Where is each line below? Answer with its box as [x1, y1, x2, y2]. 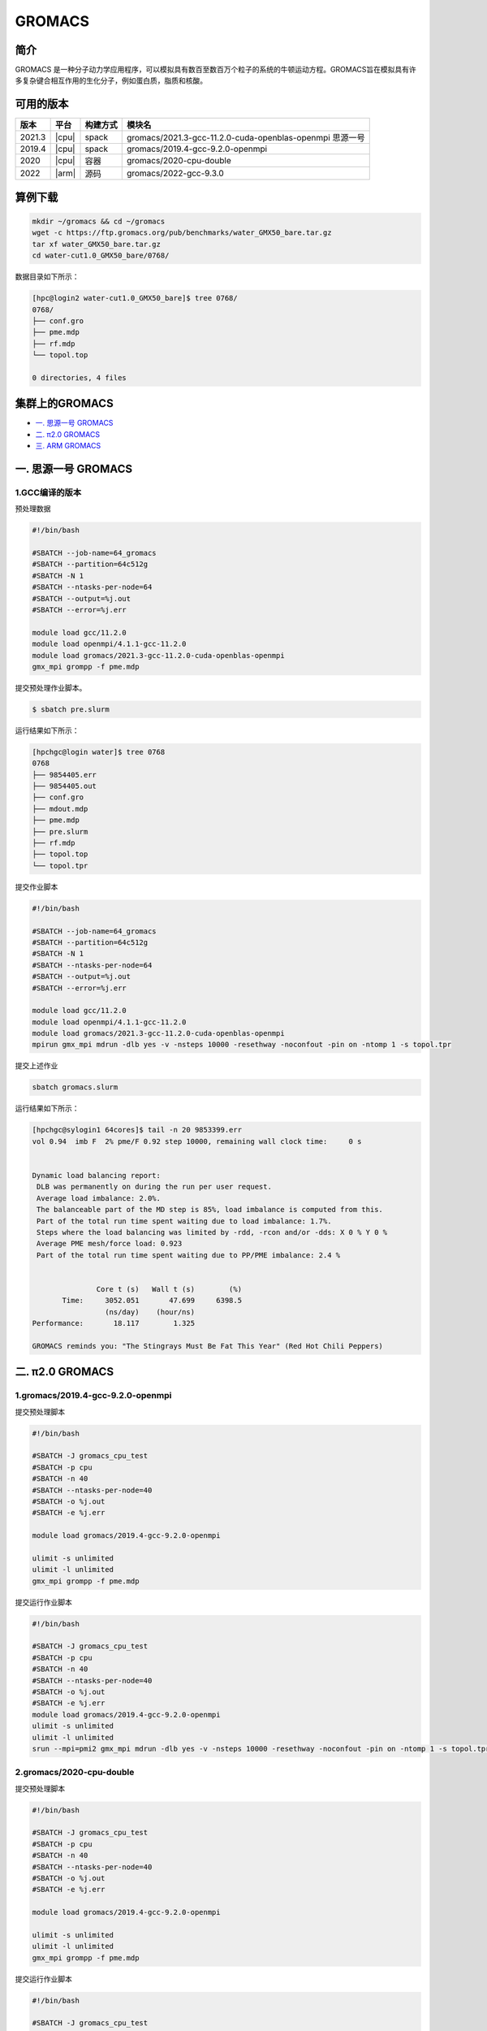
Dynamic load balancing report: [32, 1171, 162, 1180]
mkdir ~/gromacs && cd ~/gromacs [32, 216, 166, 226]
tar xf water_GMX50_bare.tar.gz [32, 240, 162, 249]
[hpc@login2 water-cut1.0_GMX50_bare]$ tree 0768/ [32, 293, 239, 303]
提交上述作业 [15, 1061, 58, 1071]
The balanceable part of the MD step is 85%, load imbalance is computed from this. [37, 1205, 383, 1215]
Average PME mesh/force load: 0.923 [37, 1239, 183, 1249]
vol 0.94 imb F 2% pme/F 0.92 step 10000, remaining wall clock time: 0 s [32, 1137, 362, 1145]
